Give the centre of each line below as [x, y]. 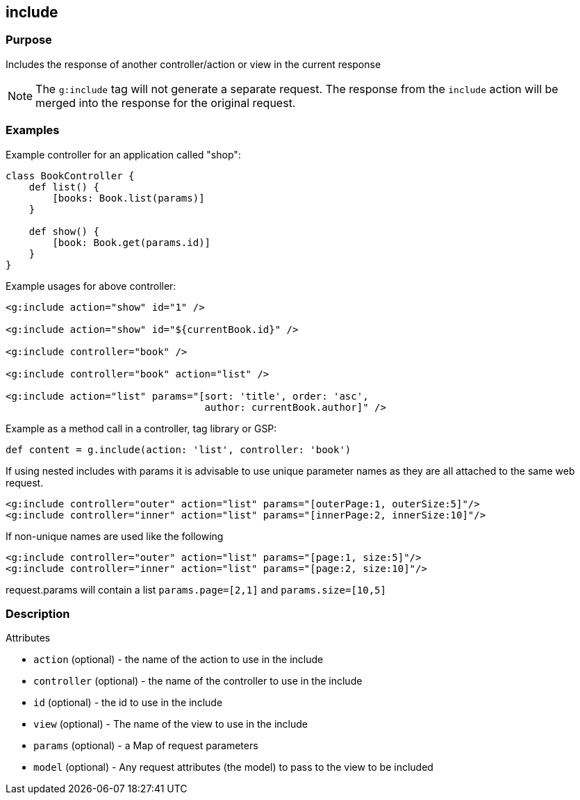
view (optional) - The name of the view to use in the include [171, 724]
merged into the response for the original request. [166, 103]
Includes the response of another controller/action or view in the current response [193, 64]
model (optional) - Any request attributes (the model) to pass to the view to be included [233, 767]
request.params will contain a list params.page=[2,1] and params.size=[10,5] [196, 589]
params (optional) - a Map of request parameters [146, 746]
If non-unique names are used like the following [115, 536]
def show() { [64, 231]
